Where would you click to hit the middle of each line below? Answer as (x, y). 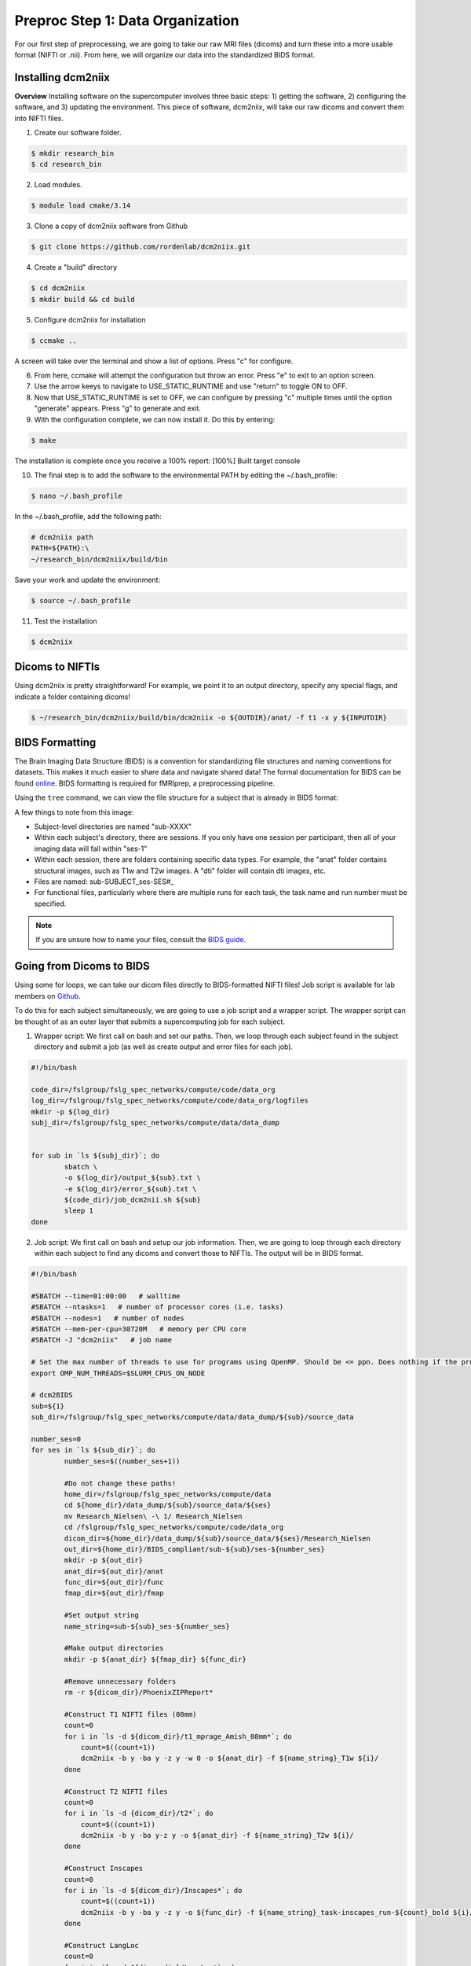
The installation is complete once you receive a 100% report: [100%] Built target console (157, 461)
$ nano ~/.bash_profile (77, 496)
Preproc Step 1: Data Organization (127, 20)
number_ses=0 (56, 1439)
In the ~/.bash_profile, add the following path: (88, 516)
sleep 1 (79, 1211)
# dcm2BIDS (52, 1395)
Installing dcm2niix (62, 77)
